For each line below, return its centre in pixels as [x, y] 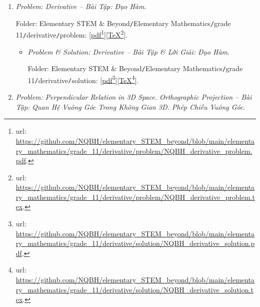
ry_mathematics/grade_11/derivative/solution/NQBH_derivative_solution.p [135, 243]
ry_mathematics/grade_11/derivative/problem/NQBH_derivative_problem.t [135, 197]
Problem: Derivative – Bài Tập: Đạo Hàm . [81, 6]
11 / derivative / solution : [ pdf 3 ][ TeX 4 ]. [83, 79]
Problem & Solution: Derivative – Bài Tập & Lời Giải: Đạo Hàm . [128, 51]
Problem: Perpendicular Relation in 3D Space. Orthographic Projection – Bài [134, 97]
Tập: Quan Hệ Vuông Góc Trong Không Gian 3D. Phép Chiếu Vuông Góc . [130, 106]
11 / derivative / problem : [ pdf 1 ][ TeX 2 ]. [72, 34]
